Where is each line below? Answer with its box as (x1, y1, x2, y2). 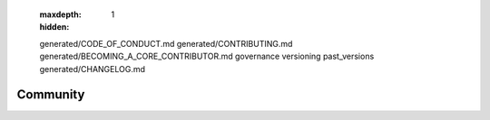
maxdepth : (39, 9, 82, 20)
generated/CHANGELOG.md (39, 63, 145, 74)
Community (16, 87, 85, 103)
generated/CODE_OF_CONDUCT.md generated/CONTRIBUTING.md (39, 38, 293, 49)
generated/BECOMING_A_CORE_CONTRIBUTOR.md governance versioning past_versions (39, 51, 375, 62)
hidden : (39, 22, 70, 32)
